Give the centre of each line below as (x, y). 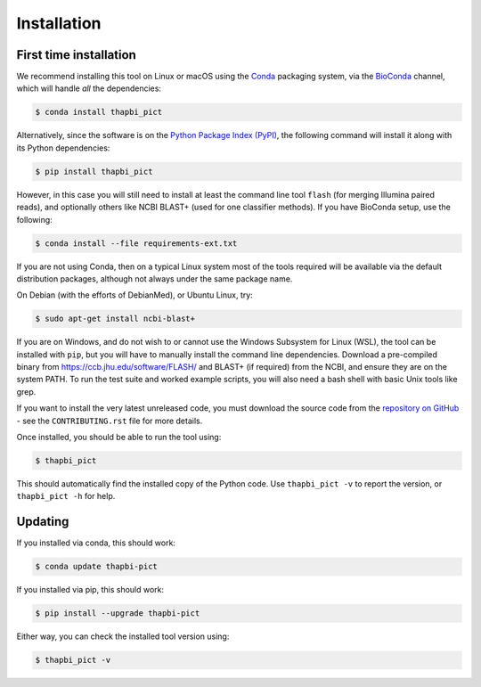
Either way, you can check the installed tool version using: (123, 636)
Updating (43, 522)
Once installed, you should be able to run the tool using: (119, 438)
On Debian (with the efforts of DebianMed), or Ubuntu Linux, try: (135, 295)
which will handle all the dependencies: (89, 88)
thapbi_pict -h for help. (66, 496)
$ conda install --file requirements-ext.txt (136, 243)
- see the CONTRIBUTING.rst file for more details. (110, 421)
